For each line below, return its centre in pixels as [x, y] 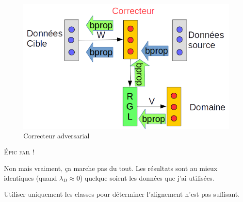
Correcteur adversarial [57, 135]
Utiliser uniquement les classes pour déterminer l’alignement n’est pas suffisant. [122, 194]
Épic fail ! [19, 152]
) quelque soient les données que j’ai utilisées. [147, 177]
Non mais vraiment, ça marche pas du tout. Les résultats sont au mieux [111, 168]
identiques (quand [31, 177]
